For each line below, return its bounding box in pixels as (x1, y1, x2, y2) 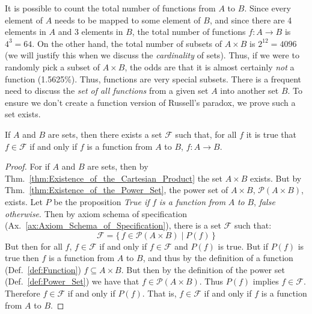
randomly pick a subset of (5, 60, 100, 73)
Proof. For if (5, 160, 50, 173)
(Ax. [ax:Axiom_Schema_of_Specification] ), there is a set (5, 219, 221, 232)
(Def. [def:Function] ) (5, 263, 81, 276)
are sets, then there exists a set (47, 128, 162, 140)
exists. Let (5, 195, 43, 208)
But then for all (5, 239, 63, 252)
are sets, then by (87, 160, 148, 173)
